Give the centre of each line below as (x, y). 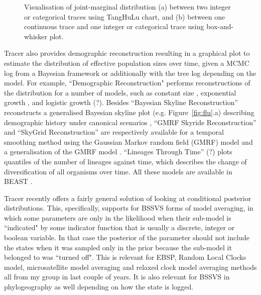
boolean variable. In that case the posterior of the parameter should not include (127, 237)
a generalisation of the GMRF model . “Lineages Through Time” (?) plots (118, 152)
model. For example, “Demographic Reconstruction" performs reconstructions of (127, 83)
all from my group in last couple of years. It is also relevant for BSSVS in (117, 277)
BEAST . (18, 181)
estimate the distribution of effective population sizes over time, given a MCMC (127, 63)
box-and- (220, 26)
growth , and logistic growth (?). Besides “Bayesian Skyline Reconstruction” (121, 102)
